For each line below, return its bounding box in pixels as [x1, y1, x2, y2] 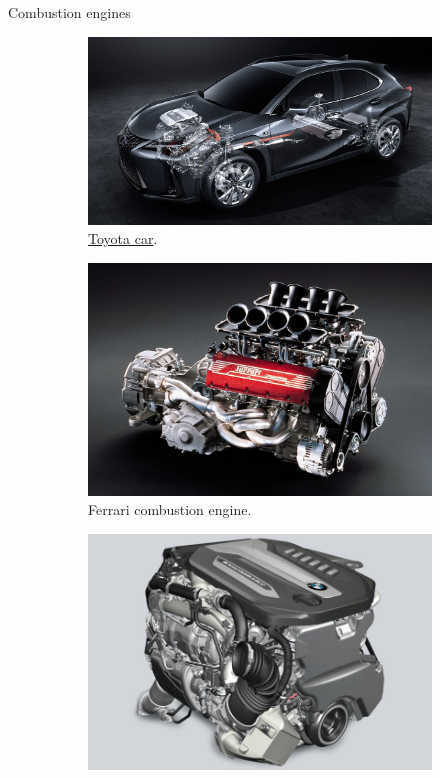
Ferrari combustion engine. [88, 499, 252, 520]
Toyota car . [88, 228, 158, 249]
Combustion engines [8, 2, 131, 22]
